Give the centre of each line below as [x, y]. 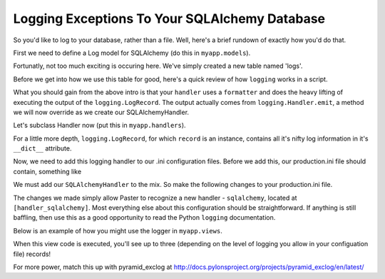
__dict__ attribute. [42, 148]
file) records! [32, 254]
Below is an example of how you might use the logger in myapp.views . [118, 230]
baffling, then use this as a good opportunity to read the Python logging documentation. [144, 218]
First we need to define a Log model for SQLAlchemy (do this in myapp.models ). [132, 53]
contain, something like [47, 171]
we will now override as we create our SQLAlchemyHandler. [101, 112]
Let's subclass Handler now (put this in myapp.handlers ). [99, 126]
